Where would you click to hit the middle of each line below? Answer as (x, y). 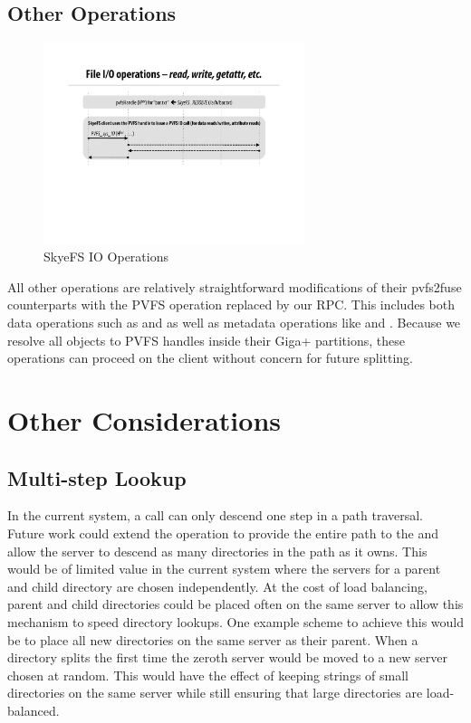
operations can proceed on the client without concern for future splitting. (210, 358)
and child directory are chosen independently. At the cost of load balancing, (217, 586)
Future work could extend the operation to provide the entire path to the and (223, 533)
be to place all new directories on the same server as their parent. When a (213, 639)
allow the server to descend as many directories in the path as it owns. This (217, 551)
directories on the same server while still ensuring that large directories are (215, 693)
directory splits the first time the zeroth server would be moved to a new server (227, 657)
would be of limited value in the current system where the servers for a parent (224, 569)
